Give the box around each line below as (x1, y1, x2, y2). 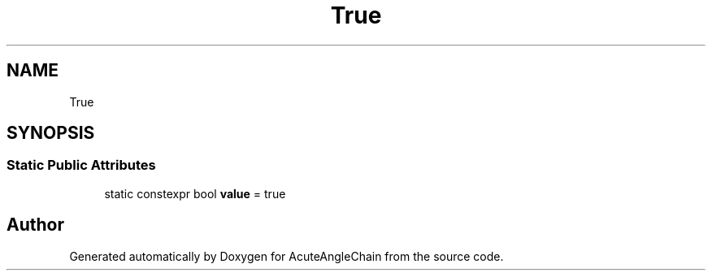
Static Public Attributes (7, 157, 156, 174)
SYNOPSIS (7, 123, 95, 144)
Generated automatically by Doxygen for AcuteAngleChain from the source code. (69, 249, 504, 263)
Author (7, 214, 64, 236)
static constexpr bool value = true (104, 186, 286, 201)
